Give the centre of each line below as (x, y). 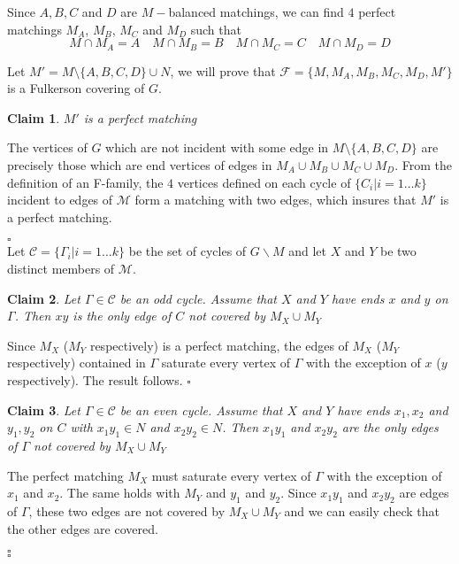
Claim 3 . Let (44, 409)
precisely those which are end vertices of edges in (140, 165)
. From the (424, 165)
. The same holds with (120, 493)
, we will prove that (223, 70)
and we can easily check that (362, 510)
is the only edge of (122, 316)
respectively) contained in (76, 363)
